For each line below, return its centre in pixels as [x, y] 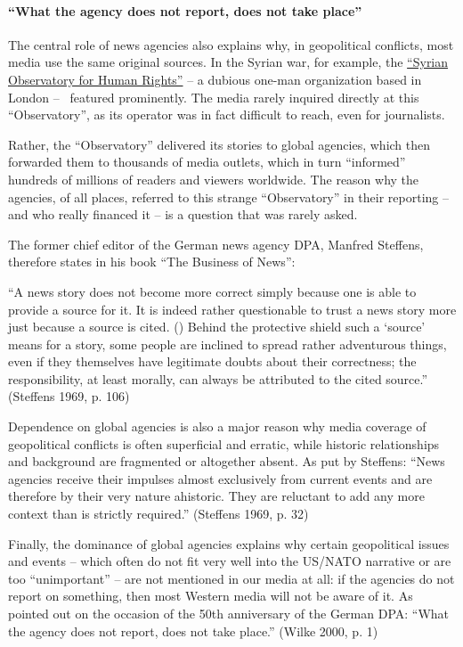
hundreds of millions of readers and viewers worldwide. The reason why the [214, 179]
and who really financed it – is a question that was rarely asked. [183, 214]
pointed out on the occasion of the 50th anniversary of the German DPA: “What [229, 614]
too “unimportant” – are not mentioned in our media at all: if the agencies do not [231, 578]
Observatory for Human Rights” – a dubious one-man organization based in [215, 79]
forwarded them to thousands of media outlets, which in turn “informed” [207, 162]
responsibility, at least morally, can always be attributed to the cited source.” [218, 378]
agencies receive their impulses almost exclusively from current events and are [220, 478]
